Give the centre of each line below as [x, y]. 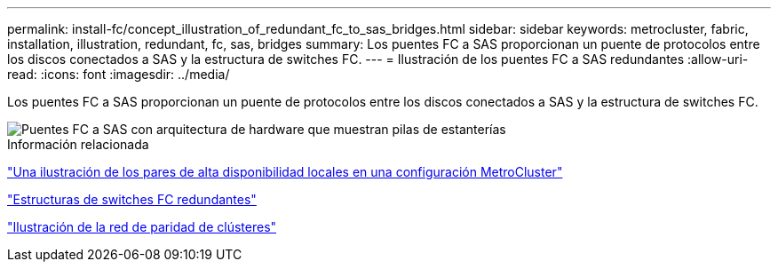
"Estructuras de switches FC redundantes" [132, 199]
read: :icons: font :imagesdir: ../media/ [119, 74]
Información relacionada [78, 144]
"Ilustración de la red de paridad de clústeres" [142, 227]
